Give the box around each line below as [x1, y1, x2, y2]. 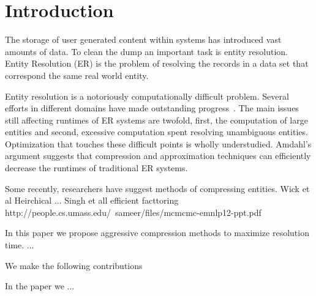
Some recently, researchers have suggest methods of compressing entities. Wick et [5, 182, 310, 194]
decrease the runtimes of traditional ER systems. [5, 161, 188, 174]
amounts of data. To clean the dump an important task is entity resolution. [5, 45, 288, 57]
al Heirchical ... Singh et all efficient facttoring [5, 194, 179, 207]
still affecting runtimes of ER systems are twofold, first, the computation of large [5, 113, 308, 126]
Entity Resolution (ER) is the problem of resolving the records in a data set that [5, 57, 309, 70]
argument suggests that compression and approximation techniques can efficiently [5, 149, 311, 162]
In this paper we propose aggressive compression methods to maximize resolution [5, 226, 309, 239]
